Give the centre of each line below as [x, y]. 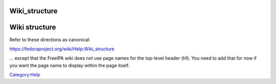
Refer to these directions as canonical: [50, 39]
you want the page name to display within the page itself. [70, 65]
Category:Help [25, 75]
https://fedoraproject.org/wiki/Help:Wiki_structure [62, 49]
